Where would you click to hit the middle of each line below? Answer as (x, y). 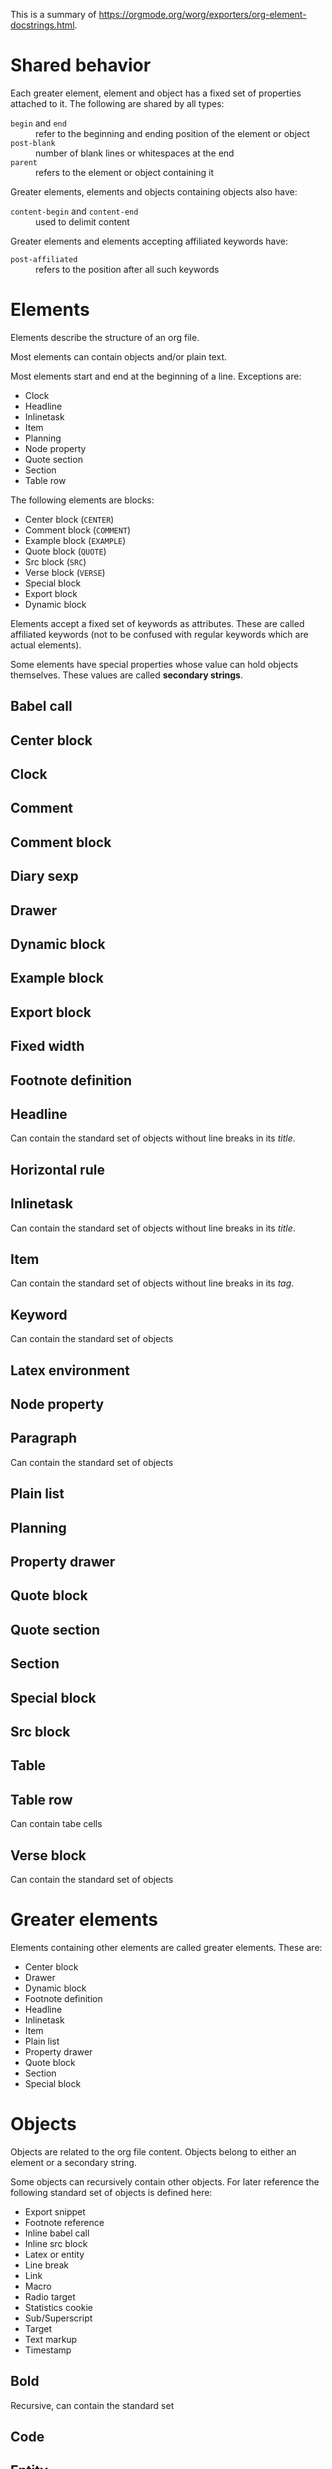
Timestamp (48, 2350)
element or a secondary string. (73, 2162)
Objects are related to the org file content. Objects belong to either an (153, 2151)
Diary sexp (44, 876)
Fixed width (47, 1046)
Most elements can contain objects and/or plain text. (118, 356)
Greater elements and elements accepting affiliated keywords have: (149, 241)
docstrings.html (42, 25)
